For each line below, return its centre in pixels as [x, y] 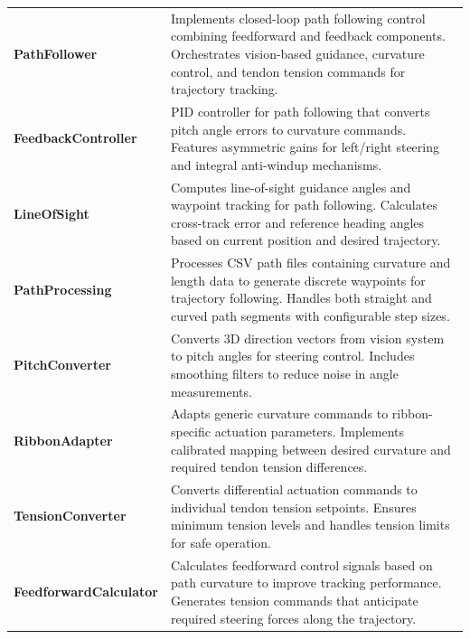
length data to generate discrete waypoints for [298, 280]
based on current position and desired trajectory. [305, 240]
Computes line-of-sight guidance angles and [291, 187]
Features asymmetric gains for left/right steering [305, 147]
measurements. [211, 391]
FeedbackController [75, 138]
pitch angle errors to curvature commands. [288, 129]
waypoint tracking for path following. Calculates [304, 205]
